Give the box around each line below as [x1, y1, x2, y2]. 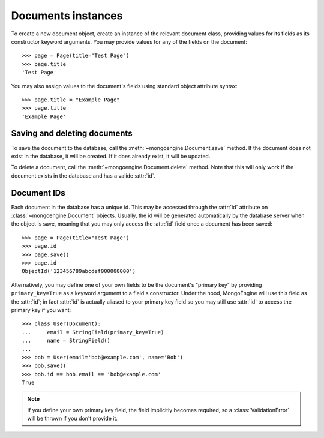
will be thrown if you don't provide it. [27, 415, 118, 422]
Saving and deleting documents [11, 128, 133, 139]
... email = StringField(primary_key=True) [22, 329, 164, 335]
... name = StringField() [22, 337, 111, 344]
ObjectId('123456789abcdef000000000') [22, 268, 136, 275]
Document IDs [11, 188, 65, 198]
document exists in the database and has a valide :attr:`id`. [11, 172, 156, 179]
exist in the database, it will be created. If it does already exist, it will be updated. [11, 152, 211, 160]
